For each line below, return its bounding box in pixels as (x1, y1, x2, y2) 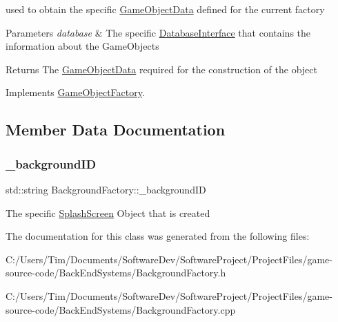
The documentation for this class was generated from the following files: (6, 229, 310, 243)
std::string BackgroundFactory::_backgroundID (6, 182, 206, 196)
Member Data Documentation (6, 119, 226, 140)
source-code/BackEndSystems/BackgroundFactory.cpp (6, 302, 236, 316)
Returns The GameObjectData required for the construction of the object (6, 61, 317, 76)
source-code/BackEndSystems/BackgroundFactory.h (6, 265, 226, 280)
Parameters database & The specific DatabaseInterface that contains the (6, 25, 311, 39)
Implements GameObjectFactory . (6, 85, 145, 100)
